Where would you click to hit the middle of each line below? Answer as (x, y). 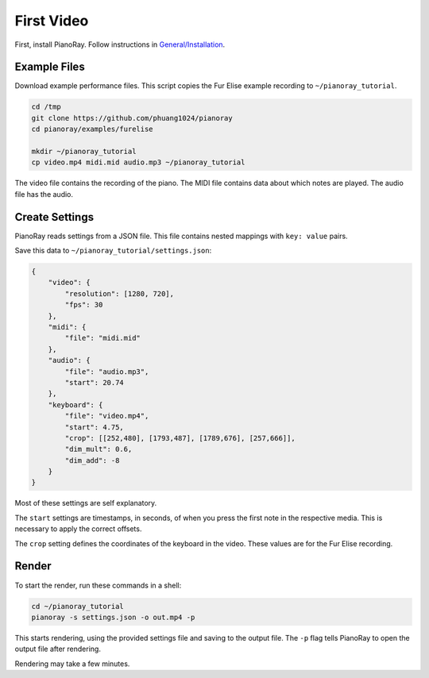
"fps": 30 (84, 305)
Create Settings (54, 217)
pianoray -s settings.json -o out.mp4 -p (113, 617)
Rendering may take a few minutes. (72, 664)
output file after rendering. (58, 649)
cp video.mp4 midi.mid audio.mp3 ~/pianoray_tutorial (138, 162)
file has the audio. (44, 194)
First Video (52, 21)
